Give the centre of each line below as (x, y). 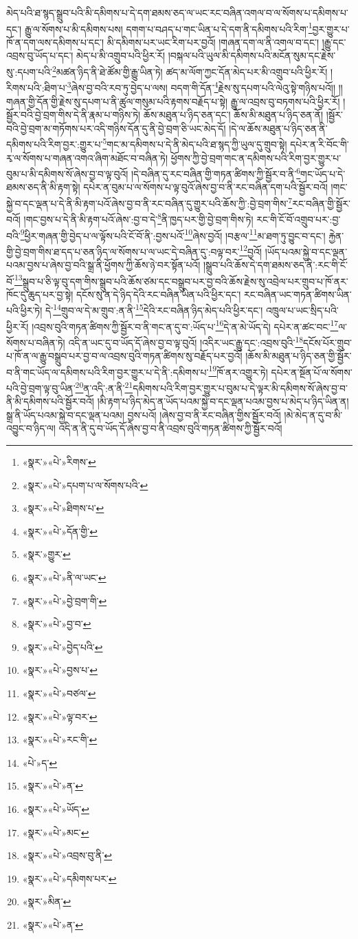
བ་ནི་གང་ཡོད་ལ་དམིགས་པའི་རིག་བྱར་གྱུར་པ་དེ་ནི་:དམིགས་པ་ (108, 372)
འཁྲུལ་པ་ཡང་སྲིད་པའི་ (302, 310)
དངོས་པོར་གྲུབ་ (328, 342)
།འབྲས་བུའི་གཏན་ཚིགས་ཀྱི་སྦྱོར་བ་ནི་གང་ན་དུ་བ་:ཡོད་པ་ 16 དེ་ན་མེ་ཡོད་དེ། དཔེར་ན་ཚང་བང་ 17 (185, 325)
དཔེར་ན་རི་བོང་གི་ (320, 144)
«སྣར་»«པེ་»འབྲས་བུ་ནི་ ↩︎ (67, 855)
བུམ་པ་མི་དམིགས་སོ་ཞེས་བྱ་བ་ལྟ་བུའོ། (67, 173)
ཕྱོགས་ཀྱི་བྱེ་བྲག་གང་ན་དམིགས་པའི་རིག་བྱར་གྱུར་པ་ (256, 157)
